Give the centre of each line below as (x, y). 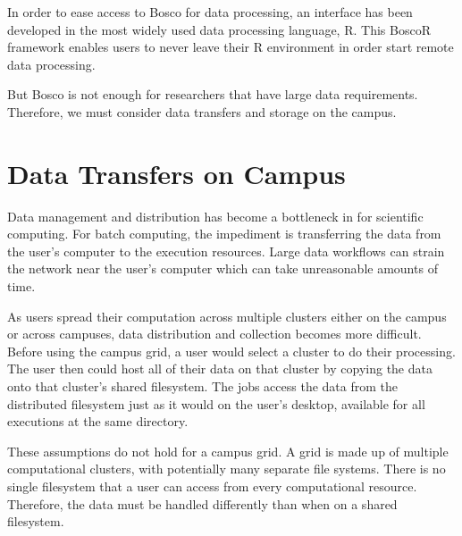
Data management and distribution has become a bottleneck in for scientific (215, 216)
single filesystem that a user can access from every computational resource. (212, 486)
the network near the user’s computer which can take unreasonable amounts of (223, 268)
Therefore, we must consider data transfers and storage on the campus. (202, 111)
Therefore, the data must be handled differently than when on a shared (202, 503)
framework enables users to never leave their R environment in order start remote (231, 47)
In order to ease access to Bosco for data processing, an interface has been (210, 12)
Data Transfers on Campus (176, 173)
